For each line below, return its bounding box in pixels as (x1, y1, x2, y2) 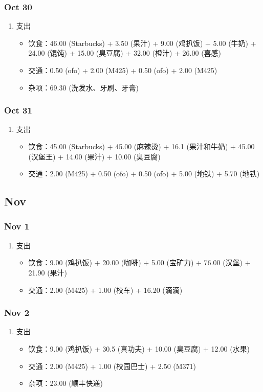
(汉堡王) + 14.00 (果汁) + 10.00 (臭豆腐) (28, 151, 161, 162)
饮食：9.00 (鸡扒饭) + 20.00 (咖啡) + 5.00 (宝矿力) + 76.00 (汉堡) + (28, 257, 251, 268)
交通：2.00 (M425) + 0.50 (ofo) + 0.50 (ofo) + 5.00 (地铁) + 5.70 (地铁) (28, 168, 260, 179)
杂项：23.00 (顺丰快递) (28, 378, 103, 388)
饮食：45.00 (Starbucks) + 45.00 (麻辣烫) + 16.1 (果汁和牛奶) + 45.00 (28, 141, 255, 151)
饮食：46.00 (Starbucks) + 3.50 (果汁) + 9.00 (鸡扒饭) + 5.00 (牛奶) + (28, 37, 256, 48)
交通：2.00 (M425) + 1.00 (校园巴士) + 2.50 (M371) (28, 360, 196, 371)
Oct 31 (4, 104, 32, 117)
